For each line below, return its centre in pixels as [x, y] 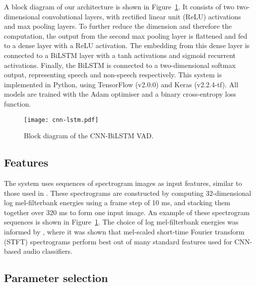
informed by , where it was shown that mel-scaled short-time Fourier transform [124, 231]
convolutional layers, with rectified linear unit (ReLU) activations [142, 16]
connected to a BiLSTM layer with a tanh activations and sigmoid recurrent [120, 55]
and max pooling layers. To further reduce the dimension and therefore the [118, 26]
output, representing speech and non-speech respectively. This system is [113, 75]
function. [18, 103]
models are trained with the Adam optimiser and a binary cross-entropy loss [120, 94]
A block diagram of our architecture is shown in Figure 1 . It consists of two [119, 6]
